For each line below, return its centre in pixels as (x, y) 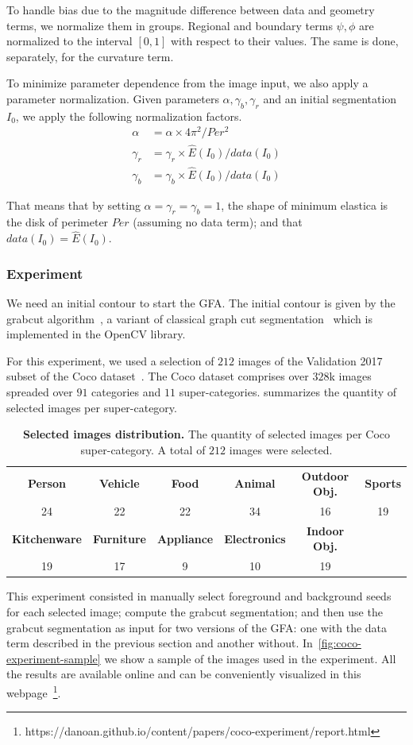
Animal (255, 483)
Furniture (119, 538)
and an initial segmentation (330, 98)
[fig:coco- (340, 643)
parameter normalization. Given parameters (113, 98)
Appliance (185, 538)
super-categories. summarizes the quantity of (288, 391)
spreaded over (40, 391)
